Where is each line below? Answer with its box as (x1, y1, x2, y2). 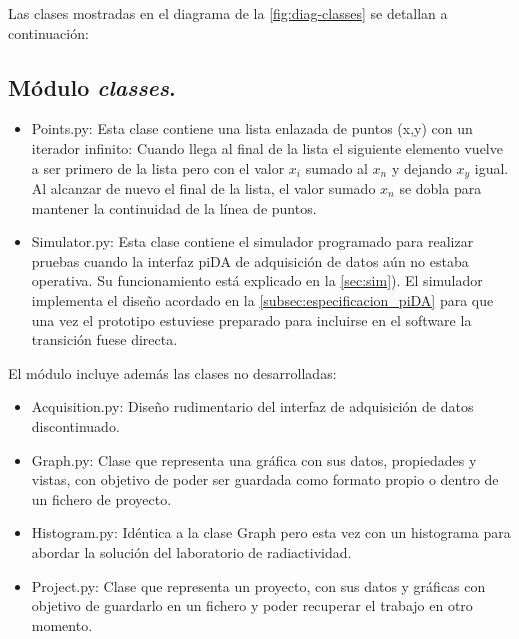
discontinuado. (31, 415, 120, 436)
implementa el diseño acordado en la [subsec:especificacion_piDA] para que (31, 290, 494, 310)
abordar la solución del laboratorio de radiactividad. (31, 541, 352, 562)
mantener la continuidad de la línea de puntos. (31, 197, 317, 218)
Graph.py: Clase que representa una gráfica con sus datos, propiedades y (31, 449, 477, 470)
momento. (31, 614, 93, 635)
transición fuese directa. (31, 329, 178, 350)
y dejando (391, 157, 452, 178)
